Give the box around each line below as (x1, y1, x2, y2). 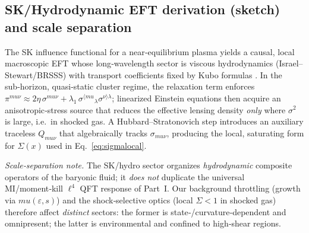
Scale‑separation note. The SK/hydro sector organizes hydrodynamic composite (5, 159, 292, 171)
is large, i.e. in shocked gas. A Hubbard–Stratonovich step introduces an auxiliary (5, 115, 304, 127)
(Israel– (275, 57, 303, 69)
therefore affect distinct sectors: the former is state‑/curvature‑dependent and (5, 205, 286, 218)
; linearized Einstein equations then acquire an (112, 91, 281, 104)
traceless (5, 126, 36, 139)
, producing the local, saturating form (166, 126, 304, 139)
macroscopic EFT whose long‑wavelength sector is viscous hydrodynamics (5, 57, 273, 69)
